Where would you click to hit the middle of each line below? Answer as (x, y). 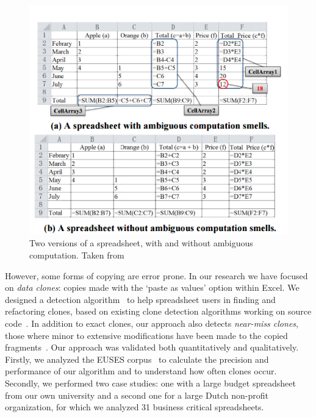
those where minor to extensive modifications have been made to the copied (146, 335)
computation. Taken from (77, 255)
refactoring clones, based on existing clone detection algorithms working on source (158, 311)
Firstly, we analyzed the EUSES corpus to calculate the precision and (137, 359)
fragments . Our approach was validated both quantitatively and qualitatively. (152, 347)
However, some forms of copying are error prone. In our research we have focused (156, 275)
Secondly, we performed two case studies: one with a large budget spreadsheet (150, 383)
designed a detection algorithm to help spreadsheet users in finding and (140, 299)
